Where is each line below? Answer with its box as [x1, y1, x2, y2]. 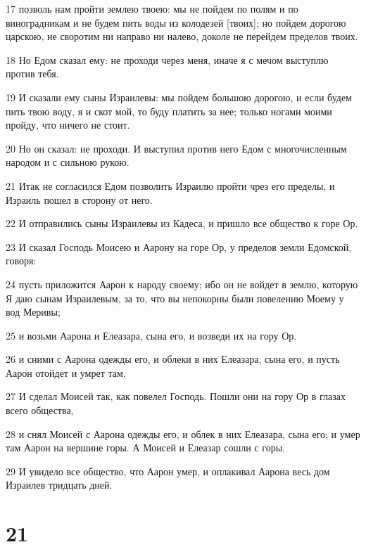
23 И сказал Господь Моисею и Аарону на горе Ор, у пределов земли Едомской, [6, 239, 352, 254]
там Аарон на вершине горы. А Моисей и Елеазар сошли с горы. [6, 440, 285, 455]
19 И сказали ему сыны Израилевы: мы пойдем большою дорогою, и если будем [6, 89, 352, 104]
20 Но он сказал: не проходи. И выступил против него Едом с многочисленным [6, 141, 347, 155]
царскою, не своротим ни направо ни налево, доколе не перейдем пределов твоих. [6, 29, 358, 44]
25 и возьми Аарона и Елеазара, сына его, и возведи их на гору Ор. [6, 328, 297, 342]
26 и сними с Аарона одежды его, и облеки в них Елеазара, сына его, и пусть [6, 352, 340, 366]
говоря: [6, 253, 37, 268]
